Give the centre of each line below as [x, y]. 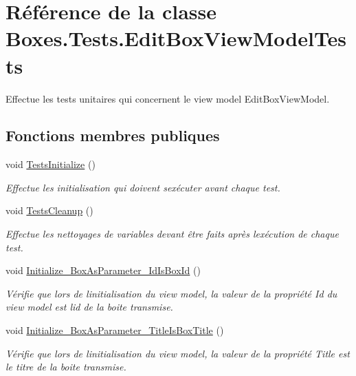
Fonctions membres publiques [113, 135]
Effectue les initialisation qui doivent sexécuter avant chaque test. [143, 187]
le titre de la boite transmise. [66, 367]
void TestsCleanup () [49, 210]
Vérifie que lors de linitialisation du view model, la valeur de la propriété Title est [178, 353]
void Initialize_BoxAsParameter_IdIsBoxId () [103, 270]
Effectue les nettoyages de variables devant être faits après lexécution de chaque [172, 234]
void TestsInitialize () [51, 164]
